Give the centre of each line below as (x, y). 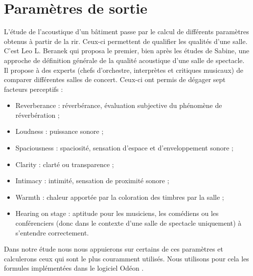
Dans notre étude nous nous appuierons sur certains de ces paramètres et (114, 249)
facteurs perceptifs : (34, 89)
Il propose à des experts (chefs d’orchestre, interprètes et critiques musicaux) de (124, 70)
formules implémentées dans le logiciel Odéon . (74, 268)
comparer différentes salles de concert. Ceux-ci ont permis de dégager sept (115, 79)
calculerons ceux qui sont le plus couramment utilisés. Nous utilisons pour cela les (126, 258)
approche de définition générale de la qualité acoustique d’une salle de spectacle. (124, 60)
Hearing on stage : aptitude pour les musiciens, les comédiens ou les (117, 213)
